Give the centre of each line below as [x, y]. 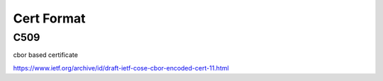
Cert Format [49, 18]
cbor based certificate [45, 55]
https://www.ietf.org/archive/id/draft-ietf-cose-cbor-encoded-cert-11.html [121, 68]
